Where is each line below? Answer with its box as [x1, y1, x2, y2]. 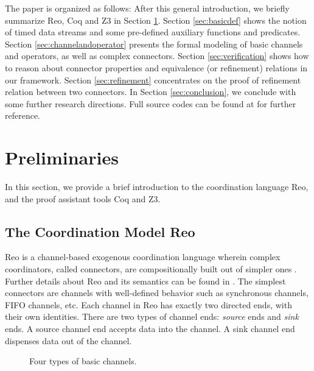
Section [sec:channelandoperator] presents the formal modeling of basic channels [5, 37, 303, 50]
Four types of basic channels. [29, 355, 137, 367]
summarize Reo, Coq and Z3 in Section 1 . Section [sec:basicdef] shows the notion [5, 13, 307, 26]
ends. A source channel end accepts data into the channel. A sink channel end [5, 322, 295, 335]
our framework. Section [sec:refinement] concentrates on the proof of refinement [5, 73, 301, 86]
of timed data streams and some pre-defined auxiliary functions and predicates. [5, 26, 301, 38]
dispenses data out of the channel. [5, 334, 132, 347]
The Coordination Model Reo [5, 222, 195, 241]
